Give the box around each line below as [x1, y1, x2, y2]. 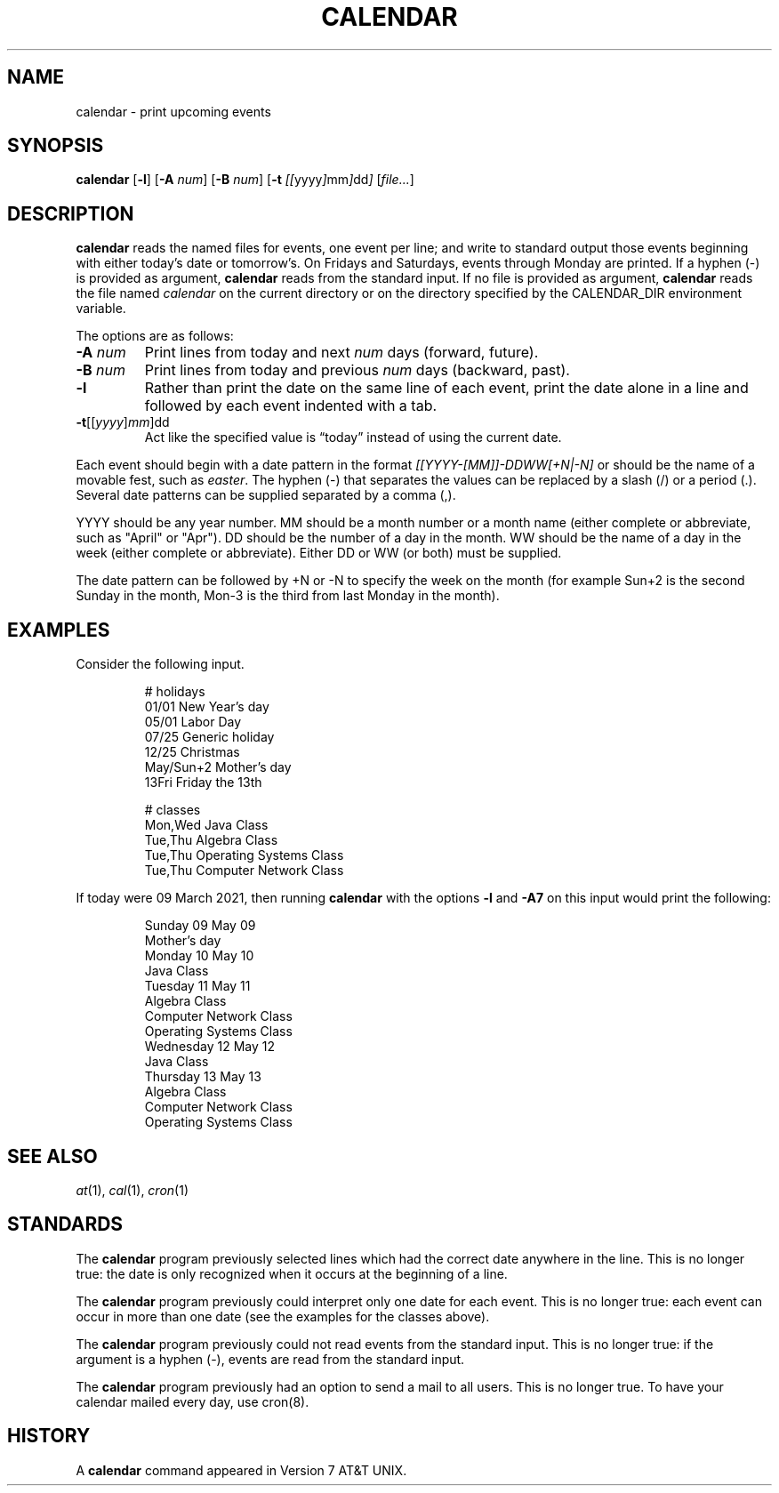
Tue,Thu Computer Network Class [144, 863, 344, 879]
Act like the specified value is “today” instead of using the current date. [144, 429, 562, 445]
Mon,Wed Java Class [144, 817, 269, 833]
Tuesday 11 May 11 [144, 978, 251, 994]
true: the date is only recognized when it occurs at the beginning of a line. [76, 1265, 508, 1281]
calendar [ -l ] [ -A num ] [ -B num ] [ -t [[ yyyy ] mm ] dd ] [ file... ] [76, 172, 414, 188]
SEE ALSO [7, 1144, 98, 1168]
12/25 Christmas [144, 744, 240, 760]
